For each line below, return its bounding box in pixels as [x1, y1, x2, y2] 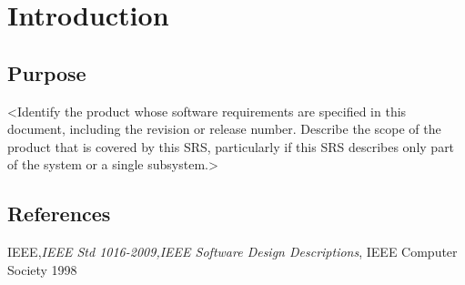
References [7, 199, 111, 228]
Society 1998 [7, 260, 77, 279]
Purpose [7, 58, 86, 87]
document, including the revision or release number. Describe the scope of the [7, 119, 441, 138]
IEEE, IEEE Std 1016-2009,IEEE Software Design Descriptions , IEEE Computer [7, 242, 458, 261]
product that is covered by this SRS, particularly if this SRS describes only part [7, 137, 455, 156]
